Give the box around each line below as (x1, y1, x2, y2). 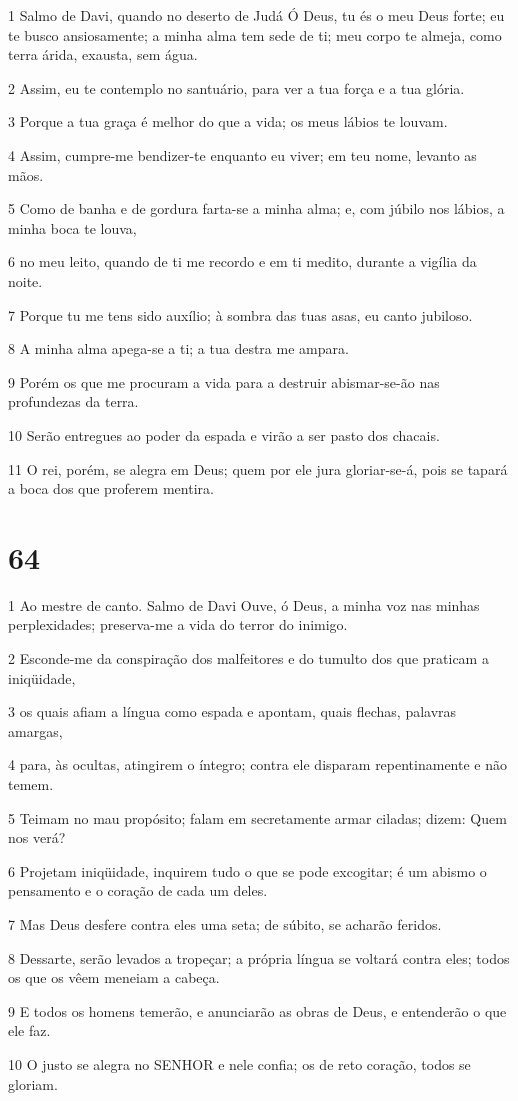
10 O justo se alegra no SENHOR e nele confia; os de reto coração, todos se (8, 1053, 471, 1074)
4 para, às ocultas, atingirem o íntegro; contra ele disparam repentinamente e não (8, 754, 507, 775)
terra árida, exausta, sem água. (8, 44, 198, 65)
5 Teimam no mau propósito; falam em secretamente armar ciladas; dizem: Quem (8, 807, 507, 828)
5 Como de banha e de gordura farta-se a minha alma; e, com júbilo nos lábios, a (8, 198, 505, 219)
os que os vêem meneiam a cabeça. (8, 967, 220, 988)
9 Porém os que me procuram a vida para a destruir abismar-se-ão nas (8, 371, 440, 392)
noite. (8, 270, 43, 291)
